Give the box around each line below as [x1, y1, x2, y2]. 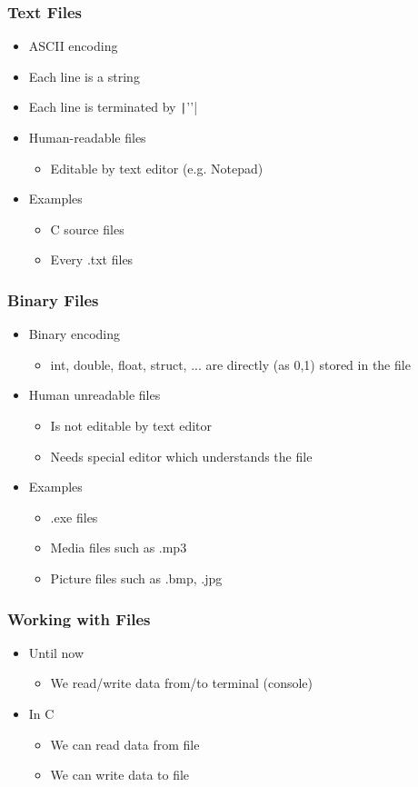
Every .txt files [50, 250, 134, 269]
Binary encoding [28, 324, 120, 344]
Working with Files [7, 607, 151, 630]
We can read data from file [50, 734, 200, 753]
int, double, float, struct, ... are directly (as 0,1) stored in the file [50, 354, 411, 374]
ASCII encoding [28, 36, 118, 55]
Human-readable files [28, 128, 146, 147]
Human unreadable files [28, 385, 161, 404]
